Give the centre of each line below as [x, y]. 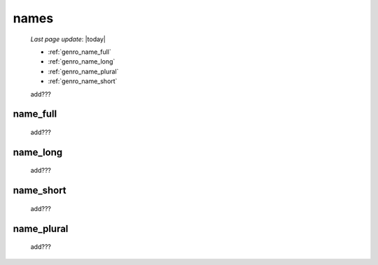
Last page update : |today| [68, 39]
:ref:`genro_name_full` [79, 52]
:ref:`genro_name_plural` [83, 71]
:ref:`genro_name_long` [82, 62]
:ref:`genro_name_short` [83, 81]
